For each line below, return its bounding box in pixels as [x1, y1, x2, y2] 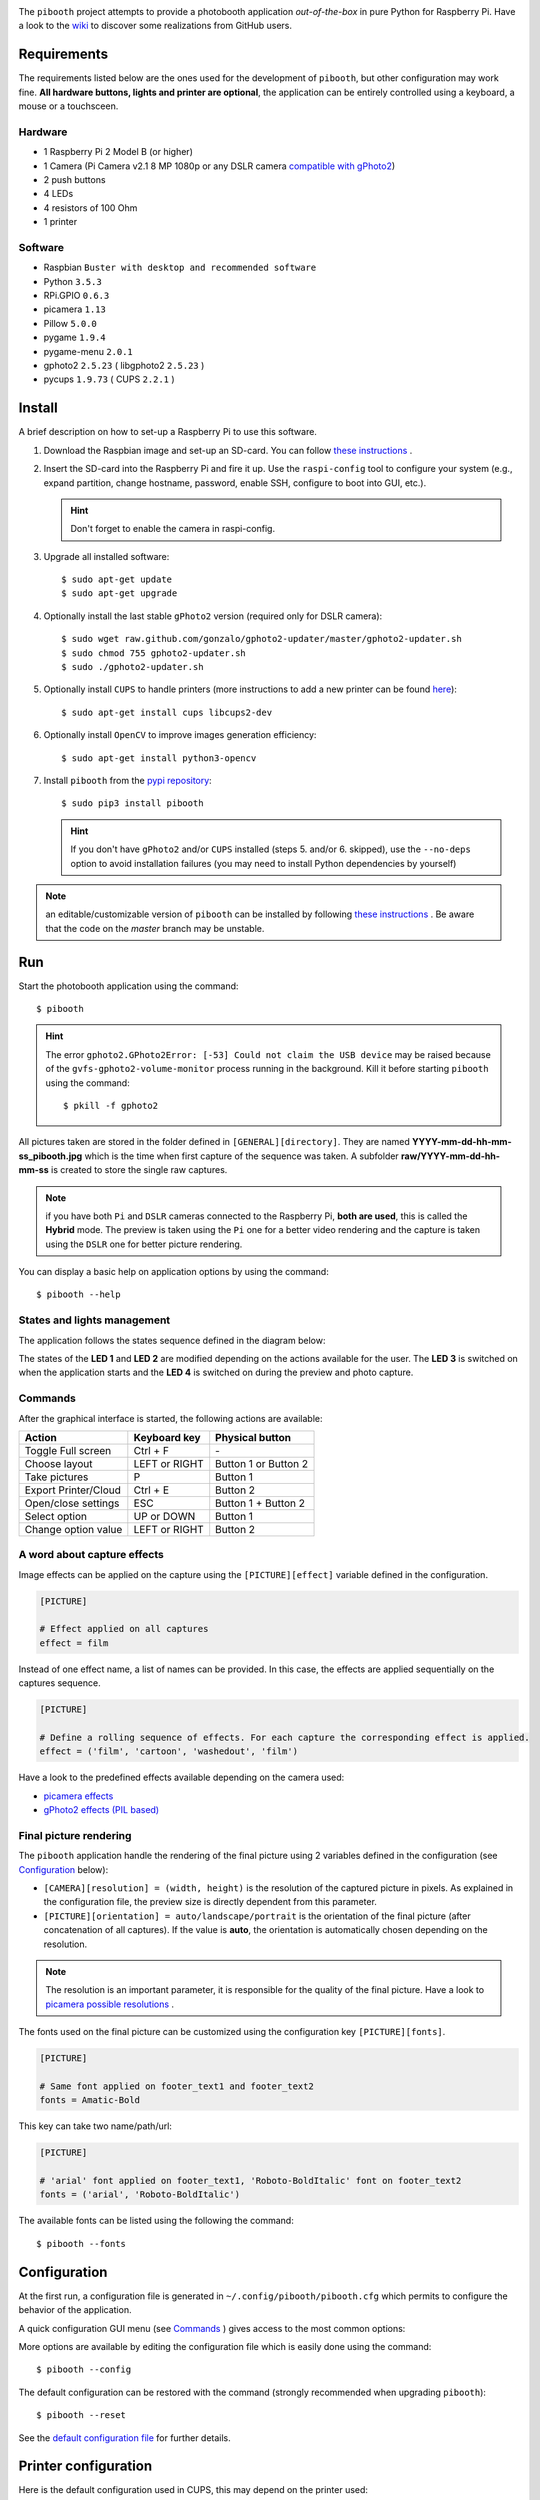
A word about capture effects [18, 1548, 164, 1562]
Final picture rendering [18, 1828, 132, 1842]
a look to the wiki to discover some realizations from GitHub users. [18, 20, 293, 32]
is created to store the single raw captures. [50, 1164, 228, 1176]
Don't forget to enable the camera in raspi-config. [70, 523, 275, 535]
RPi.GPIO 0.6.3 [43, 290, 110, 302]
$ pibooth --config [36, 2364, 132, 2375]
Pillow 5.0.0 [43, 317, 97, 329]
